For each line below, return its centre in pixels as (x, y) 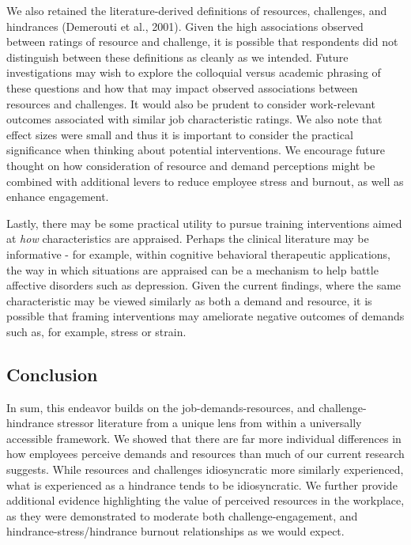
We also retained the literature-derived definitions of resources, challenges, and (197, 10)
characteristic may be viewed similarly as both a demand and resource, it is (189, 300)
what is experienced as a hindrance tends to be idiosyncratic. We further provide (202, 484)
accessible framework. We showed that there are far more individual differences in (204, 438)
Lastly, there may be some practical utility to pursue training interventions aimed (204, 223)
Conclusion (52, 374)
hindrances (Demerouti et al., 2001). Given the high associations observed (185, 26)
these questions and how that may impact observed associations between (182, 87)
